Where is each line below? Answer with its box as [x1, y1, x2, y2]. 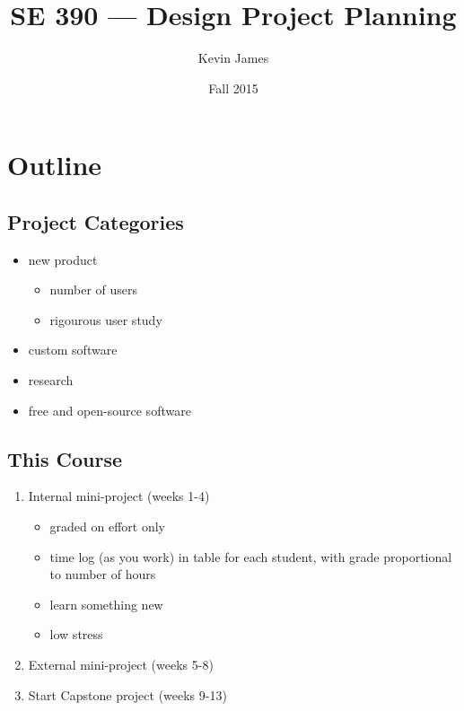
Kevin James [197, 48, 269, 67]
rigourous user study [49, 310, 162, 329]
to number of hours [49, 565, 156, 584]
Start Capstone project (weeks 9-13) [28, 685, 227, 704]
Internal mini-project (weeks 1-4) [28, 487, 210, 505]
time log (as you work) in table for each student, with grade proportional [49, 547, 452, 566]
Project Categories [7, 207, 184, 235]
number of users [49, 280, 138, 299]
